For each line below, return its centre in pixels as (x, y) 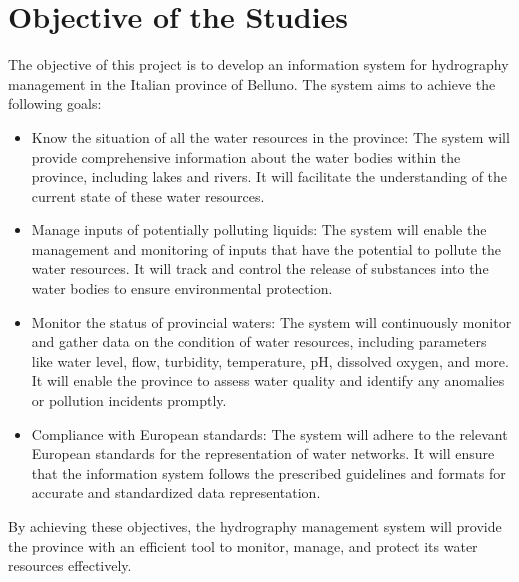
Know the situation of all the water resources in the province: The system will (270, 136)
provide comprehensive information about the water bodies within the (246, 156)
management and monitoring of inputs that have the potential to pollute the (266, 248)
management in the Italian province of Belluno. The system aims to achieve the (252, 83)
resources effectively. (70, 565)
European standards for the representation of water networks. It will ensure (263, 453)
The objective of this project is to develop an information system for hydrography (258, 64)
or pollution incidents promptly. (129, 400)
